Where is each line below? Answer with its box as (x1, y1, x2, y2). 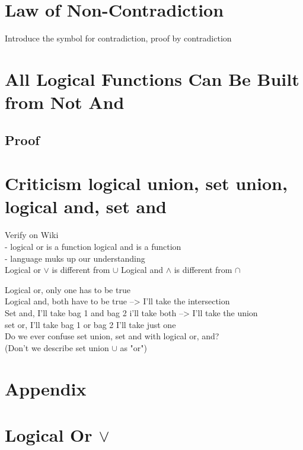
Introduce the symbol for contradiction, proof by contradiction (5, 32, 232, 44)
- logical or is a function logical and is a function (5, 240, 181, 252)
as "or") (120, 341, 148, 353)
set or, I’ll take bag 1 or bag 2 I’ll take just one (5, 318, 176, 330)
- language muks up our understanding (5, 252, 145, 264)
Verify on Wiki (5, 229, 59, 241)
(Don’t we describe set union (5, 341, 109, 353)
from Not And (5, 90, 125, 114)
